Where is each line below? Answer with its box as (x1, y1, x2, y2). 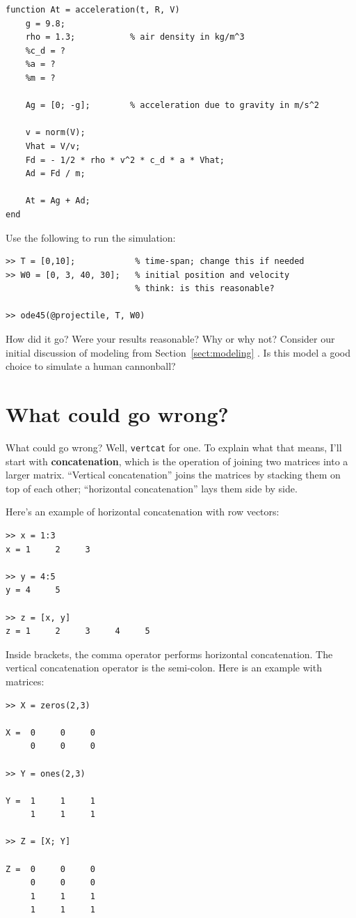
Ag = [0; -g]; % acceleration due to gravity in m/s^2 (25, 100, 320, 111)
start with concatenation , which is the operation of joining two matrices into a (6, 453, 348, 468)
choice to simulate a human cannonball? (6, 359, 176, 373)
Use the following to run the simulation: (6, 230, 176, 244)
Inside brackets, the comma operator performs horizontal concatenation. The (6, 646, 333, 661)
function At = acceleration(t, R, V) (6, 5, 180, 15)
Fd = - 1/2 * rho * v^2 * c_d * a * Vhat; (25, 155, 225, 165)
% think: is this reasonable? (135, 283, 275, 294)
